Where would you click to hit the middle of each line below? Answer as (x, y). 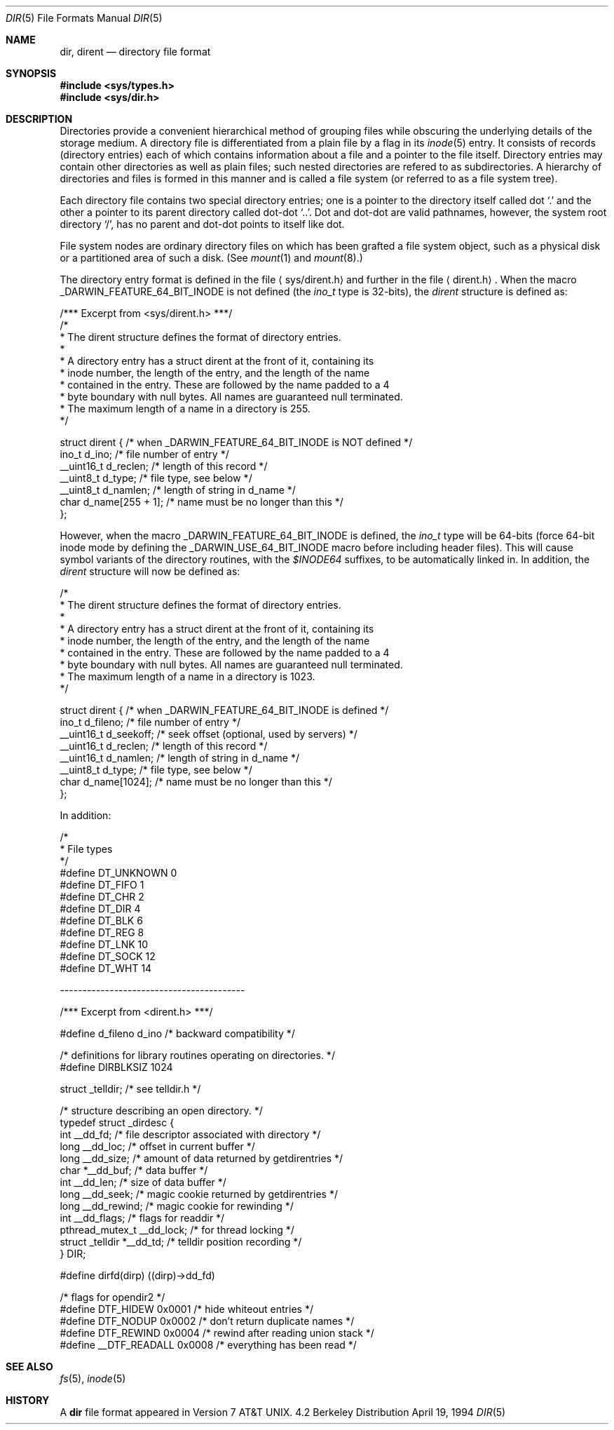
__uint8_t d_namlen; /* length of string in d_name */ (178, 490)
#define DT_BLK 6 (101, 920)
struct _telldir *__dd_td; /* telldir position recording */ (181, 1242)
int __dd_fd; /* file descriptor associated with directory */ (190, 1134)
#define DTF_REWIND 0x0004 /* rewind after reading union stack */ (217, 1333)
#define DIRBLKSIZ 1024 (116, 1067)
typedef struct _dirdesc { (117, 1122)
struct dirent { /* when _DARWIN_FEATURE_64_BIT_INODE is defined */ (224, 710)
